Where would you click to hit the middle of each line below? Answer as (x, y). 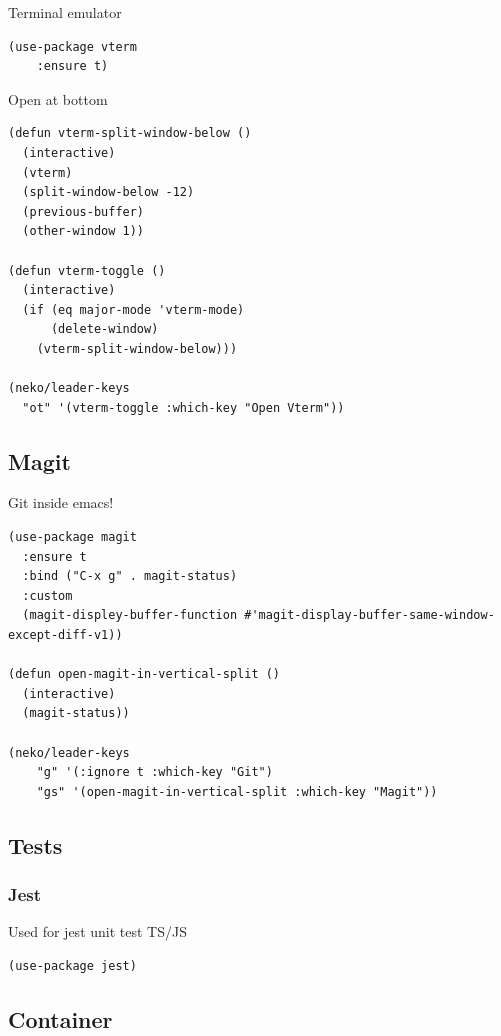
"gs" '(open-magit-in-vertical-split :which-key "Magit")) (237, 791)
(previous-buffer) (83, 211)
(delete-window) (104, 329)
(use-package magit (72, 537)
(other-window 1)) (83, 231)
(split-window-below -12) (108, 192)
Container (60, 1018)
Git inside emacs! (61, 502)
